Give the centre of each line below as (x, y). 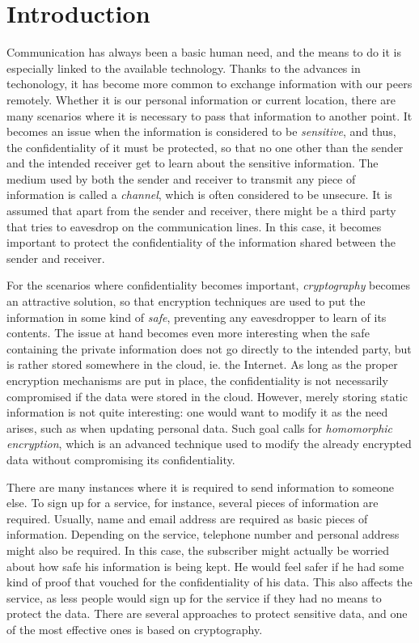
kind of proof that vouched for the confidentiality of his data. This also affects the (209, 582)
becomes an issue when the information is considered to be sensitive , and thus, (201, 131)
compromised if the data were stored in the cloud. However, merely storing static (207, 396)
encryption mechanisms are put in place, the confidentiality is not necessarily (197, 380)
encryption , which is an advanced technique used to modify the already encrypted (209, 444)
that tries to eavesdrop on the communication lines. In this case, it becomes (194, 226)
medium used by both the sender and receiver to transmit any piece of (181, 178)
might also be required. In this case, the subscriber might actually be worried (198, 550)
